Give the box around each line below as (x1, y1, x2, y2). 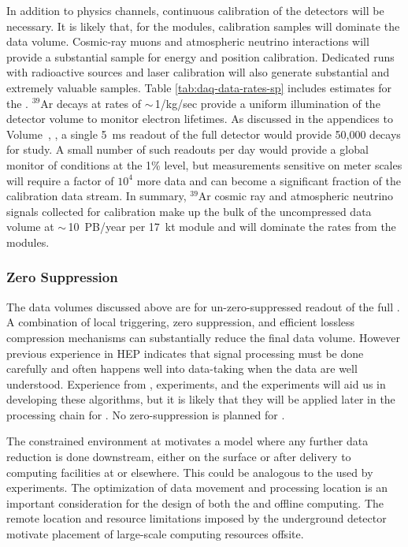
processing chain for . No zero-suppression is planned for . (6, 406, 285, 422)
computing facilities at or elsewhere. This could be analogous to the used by (6, 463, 373, 480)
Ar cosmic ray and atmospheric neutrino (198, 188, 394, 204)
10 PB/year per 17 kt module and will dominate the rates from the (68, 218, 396, 235)
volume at (6, 218, 54, 235)
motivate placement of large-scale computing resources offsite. (6, 526, 304, 542)
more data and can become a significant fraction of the (136, 172, 402, 188)
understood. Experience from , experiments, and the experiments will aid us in (6, 375, 386, 392)
